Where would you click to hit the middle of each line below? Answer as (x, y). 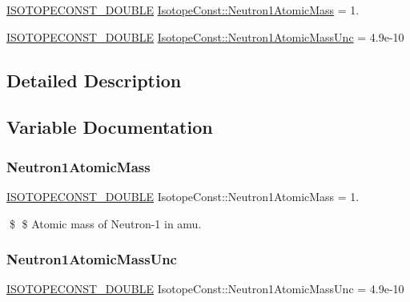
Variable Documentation (110, 127)
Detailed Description (94, 80)
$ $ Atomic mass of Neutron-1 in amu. (105, 223)
